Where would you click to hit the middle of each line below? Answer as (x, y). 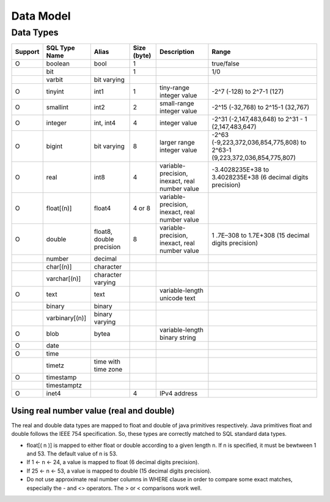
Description (177, 52)
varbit (55, 80)
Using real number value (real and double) (93, 410)
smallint (57, 107)
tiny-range (174, 88)
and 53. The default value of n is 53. (72, 454)
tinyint (55, 92)
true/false (226, 64)
